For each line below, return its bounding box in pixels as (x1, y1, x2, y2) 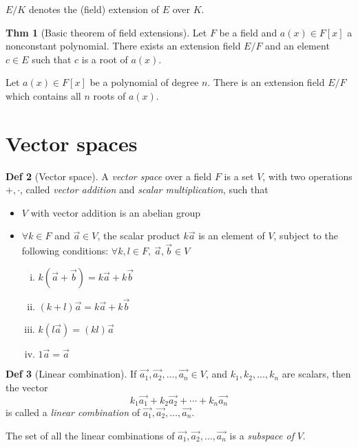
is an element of (198, 228, 265, 243)
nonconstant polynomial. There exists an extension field (6, 39, 241, 53)
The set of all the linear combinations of (6, 428, 175, 442)
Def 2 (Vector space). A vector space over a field (6, 168, 212, 183)
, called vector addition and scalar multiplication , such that (20, 182, 268, 197)
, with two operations (262, 168, 352, 183)
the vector (6, 380, 48, 394)
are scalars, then (282, 367, 351, 381)
